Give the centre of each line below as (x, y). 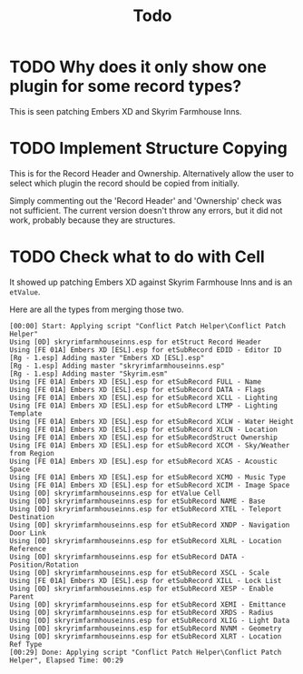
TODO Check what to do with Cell (137, 257)
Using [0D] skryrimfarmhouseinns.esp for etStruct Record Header (135, 342)
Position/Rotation (44, 565)
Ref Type (26, 644)
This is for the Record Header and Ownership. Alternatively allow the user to (152, 173)
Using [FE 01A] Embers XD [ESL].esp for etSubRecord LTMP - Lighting (144, 406)
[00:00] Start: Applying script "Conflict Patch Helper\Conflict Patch (147, 326)
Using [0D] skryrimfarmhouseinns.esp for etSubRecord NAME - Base (137, 501)
